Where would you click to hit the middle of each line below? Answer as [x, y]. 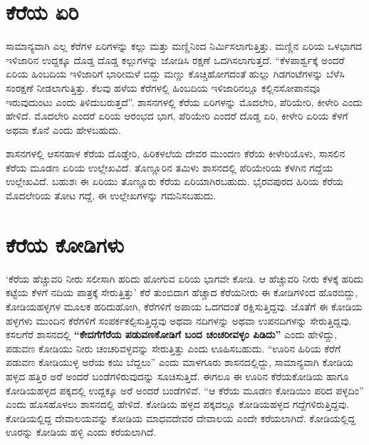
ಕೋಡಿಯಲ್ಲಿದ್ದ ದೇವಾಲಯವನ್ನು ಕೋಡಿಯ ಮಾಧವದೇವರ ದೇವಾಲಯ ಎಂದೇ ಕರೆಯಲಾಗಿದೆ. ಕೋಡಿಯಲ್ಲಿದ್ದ [181, 418]
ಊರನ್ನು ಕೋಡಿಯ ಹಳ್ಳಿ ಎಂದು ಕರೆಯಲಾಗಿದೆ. [81, 432]
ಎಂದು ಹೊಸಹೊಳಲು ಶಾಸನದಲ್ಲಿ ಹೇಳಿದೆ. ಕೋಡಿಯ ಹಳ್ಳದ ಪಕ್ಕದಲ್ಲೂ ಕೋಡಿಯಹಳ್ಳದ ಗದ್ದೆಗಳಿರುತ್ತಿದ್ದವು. [178, 404]
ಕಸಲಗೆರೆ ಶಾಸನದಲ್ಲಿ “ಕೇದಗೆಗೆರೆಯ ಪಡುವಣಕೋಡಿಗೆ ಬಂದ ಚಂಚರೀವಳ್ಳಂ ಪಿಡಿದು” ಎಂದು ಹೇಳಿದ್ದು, [171, 334]
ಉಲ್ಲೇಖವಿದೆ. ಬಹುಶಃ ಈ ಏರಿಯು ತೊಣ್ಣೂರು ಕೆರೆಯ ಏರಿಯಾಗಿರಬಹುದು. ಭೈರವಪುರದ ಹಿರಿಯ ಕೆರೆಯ [175, 181]
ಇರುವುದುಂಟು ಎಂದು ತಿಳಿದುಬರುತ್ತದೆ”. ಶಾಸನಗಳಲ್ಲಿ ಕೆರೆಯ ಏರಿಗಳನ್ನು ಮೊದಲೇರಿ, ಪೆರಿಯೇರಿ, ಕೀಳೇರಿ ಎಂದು [184, 101]
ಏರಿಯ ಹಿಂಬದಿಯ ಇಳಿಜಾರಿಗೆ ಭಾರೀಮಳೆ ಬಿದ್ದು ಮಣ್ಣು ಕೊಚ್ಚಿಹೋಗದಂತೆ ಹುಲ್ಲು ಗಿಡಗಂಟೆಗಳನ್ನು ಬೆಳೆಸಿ [175, 74]
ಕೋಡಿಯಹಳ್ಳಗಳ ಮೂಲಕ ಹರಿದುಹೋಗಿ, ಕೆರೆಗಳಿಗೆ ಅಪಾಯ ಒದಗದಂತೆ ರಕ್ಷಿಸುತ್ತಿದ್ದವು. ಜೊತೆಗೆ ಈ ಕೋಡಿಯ [184, 306]
